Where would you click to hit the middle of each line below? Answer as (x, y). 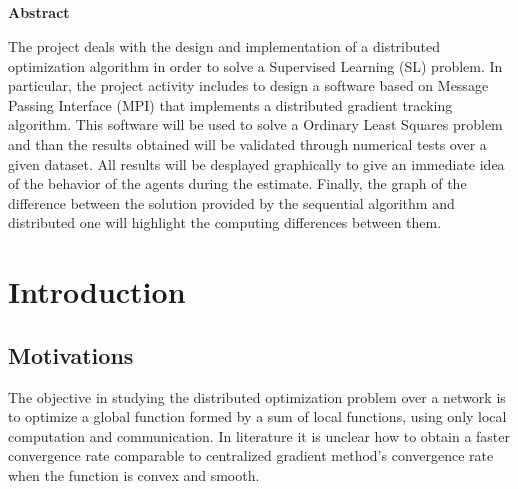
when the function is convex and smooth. (134, 474)
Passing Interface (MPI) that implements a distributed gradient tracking (230, 104)
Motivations (71, 354)
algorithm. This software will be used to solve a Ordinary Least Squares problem (255, 124)
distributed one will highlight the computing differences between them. (225, 222)
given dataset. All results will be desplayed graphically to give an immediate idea (256, 163)
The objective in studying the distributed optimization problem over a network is (257, 396)
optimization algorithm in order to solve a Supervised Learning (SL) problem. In (255, 65)
